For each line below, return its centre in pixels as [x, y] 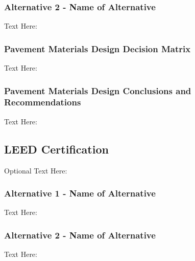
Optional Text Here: [36, 170]
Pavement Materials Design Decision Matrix [97, 48]
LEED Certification [56, 149]
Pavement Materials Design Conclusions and [98, 90]
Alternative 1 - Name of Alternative [80, 193]
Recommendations [43, 102]
